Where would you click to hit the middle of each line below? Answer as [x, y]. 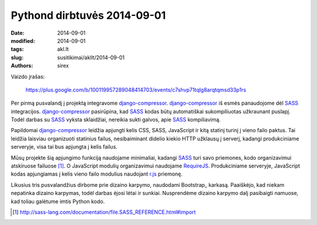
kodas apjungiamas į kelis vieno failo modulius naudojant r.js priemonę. [97, 174]
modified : [23, 41]
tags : [17, 49]
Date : [18, 33]
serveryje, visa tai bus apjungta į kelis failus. [64, 147]
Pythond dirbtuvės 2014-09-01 [88, 15]
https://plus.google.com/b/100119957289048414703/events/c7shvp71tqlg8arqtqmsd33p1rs [136, 90]
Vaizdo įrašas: [28, 76]
